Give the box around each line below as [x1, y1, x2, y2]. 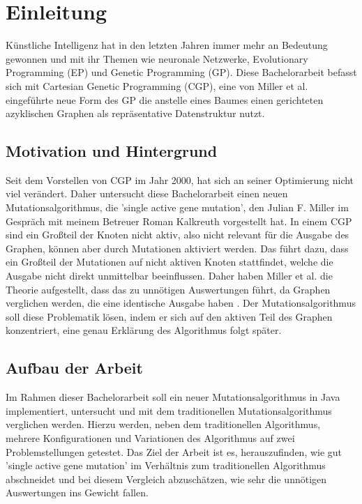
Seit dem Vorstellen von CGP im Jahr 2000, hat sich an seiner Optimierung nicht [6, 172, 354, 187]
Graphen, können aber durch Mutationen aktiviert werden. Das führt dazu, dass [6, 240, 349, 255]
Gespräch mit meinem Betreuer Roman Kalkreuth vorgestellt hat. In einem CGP [6, 213, 352, 228]
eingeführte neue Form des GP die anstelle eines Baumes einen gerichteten [6, 92, 324, 107]
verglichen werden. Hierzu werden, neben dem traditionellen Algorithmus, [6, 417, 321, 432]
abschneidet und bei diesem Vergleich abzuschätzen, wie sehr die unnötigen [6, 471, 327, 486]
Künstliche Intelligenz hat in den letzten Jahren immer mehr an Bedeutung [6, 38, 328, 52]
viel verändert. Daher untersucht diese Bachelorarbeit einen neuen [6, 186, 288, 201]
